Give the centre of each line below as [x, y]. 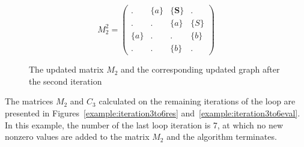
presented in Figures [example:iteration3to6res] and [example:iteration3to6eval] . [153, 112]
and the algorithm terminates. [222, 136]
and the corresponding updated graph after [200, 69]
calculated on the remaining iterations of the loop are [197, 101]
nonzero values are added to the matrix [77, 136]
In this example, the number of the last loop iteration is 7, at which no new [144, 124]
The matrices [29, 101]
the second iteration [65, 81]
